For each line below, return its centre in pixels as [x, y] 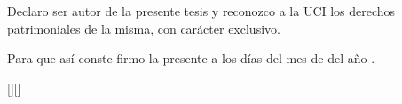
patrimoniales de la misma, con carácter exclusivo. [144, 28]
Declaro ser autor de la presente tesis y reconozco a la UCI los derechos [201, 11]
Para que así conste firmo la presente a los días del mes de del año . [191, 58]
